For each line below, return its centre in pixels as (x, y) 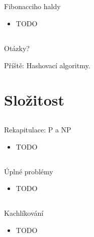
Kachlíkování (24, 213)
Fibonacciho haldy (32, 6)
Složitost (34, 100)
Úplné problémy (29, 171)
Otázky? (17, 48)
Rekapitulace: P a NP (38, 129)
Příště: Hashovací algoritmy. (47, 65)
